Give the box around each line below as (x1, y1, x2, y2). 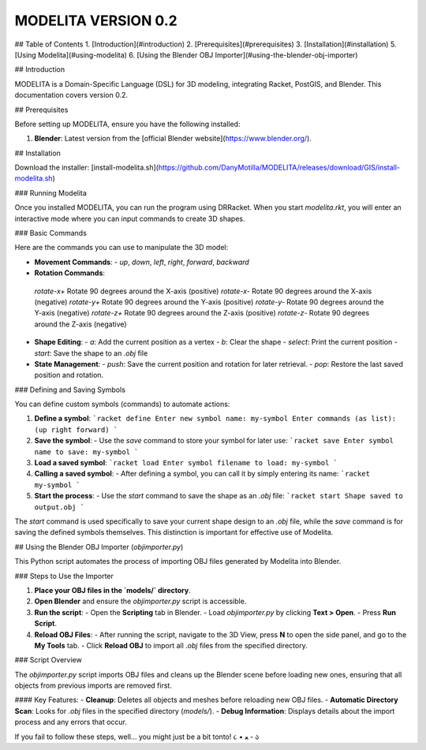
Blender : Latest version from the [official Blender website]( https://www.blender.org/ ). (34, 134, 312, 144)
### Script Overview (14, 655, 82, 665)
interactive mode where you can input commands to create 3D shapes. (14, 214, 245, 223)
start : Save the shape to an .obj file (34, 348, 148, 358)
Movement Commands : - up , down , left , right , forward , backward (34, 257, 250, 267)
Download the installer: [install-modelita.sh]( (14, 162, 159, 173)
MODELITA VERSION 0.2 (14, 12, 177, 29)
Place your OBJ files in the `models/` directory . (34, 585, 191, 595)
